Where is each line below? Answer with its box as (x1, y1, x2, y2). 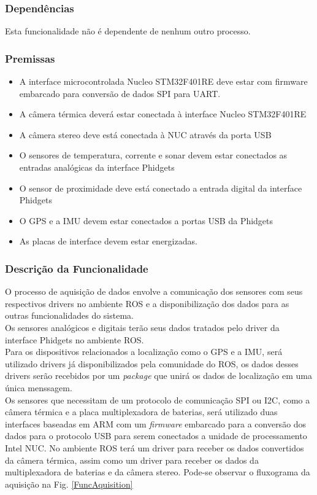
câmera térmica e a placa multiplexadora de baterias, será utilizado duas (5, 405, 278, 418)
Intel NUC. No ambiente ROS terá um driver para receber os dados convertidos (5, 441, 304, 454)
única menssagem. (5, 381, 72, 394)
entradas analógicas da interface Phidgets (19, 161, 175, 173)
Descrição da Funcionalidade (5, 260, 148, 276)
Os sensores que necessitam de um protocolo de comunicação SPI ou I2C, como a (5, 393, 310, 406)
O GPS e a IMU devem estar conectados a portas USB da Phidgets (19, 214, 273, 227)
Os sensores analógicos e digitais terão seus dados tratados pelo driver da (5, 321, 280, 333)
